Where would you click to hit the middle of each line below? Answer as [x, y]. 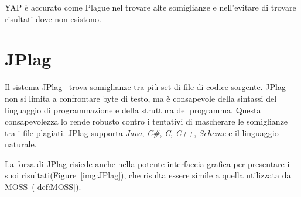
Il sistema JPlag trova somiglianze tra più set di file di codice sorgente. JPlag [145, 87]
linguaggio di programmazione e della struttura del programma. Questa [133, 110]
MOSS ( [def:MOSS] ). [43, 187]
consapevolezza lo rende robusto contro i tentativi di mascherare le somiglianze [146, 121]
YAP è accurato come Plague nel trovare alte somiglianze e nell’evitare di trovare [150, 7]
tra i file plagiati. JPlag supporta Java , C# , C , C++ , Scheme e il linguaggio [142, 132]
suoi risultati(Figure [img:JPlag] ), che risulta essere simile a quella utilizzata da [148, 175]
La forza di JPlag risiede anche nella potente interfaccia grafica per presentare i [147, 163]
